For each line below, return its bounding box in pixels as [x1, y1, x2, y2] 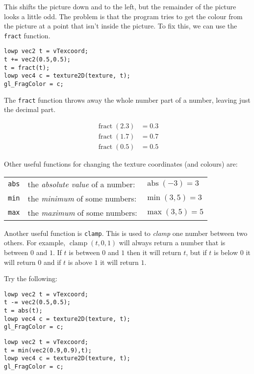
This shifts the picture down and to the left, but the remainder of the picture [4, 1, 236, 11]
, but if [186, 247, 207, 257]
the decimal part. [4, 104, 56, 115]
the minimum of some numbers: [27, 192, 137, 204]
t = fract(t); [4, 64, 50, 71]
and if [43, 257, 61, 267]
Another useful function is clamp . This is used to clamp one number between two [4, 228, 248, 238]
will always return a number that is [119, 237, 226, 248]
